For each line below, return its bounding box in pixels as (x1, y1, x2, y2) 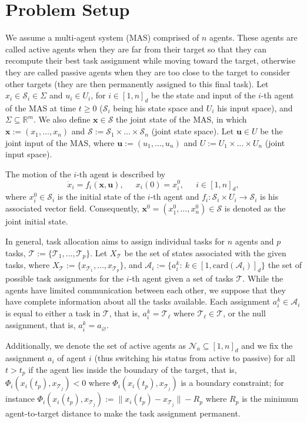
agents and (235, 235, 274, 247)
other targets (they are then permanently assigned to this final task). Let (5, 77, 269, 90)
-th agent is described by (76, 167, 166, 180)
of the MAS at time (5, 101, 76, 114)
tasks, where (5, 259, 50, 271)
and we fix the (241, 339, 293, 351)
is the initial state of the (57, 190, 145, 203)
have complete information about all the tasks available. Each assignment (5, 295, 271, 308)
